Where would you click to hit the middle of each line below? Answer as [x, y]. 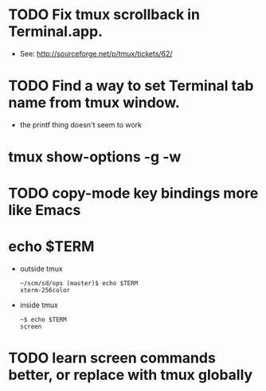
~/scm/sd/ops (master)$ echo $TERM [79, 283]
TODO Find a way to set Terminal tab [131, 86]
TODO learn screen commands [112, 358]
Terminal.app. [56, 31]
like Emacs [45, 211]
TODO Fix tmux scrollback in [104, 15]
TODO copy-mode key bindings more [133, 194]
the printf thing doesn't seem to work [80, 124]
